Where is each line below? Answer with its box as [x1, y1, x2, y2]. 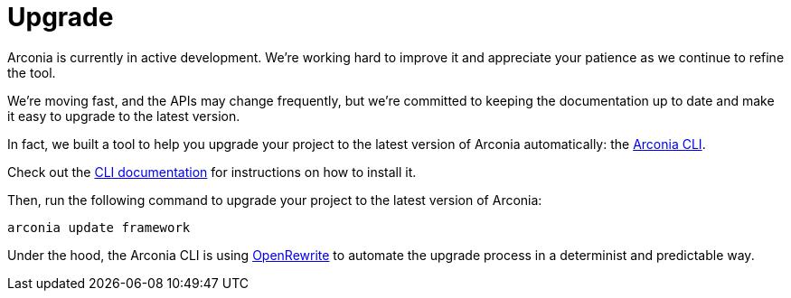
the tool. [7, 64, 56, 80]
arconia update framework [7, 219, 191, 235]
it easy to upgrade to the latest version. [7, 107, 240, 124]
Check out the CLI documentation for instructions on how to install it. [7, 163, 417, 180]
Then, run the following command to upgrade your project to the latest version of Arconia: [7, 191, 542, 208]
